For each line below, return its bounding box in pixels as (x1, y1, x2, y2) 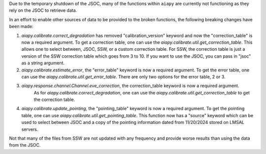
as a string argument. (21, 60, 65, 66)
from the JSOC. (9, 142, 41, 148)
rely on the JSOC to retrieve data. (9, 7, 77, 13)
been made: (9, 24, 33, 30)
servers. (21, 126, 38, 132)
